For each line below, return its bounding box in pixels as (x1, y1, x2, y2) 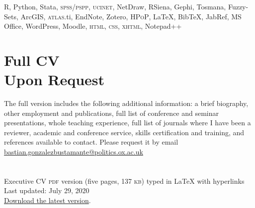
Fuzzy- (228, 1, 249, 11)
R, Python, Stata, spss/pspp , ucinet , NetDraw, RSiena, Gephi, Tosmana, (4, 1, 226, 11)
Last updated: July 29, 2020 (4, 185, 89, 196)
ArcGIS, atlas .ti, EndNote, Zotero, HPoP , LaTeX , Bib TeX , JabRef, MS (20, 11, 242, 21)
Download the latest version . (4, 195, 91, 206)
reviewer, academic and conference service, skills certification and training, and (4, 127, 245, 137)
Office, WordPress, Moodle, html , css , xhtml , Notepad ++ (4, 21, 182, 31)
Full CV (4, 50, 60, 70)
